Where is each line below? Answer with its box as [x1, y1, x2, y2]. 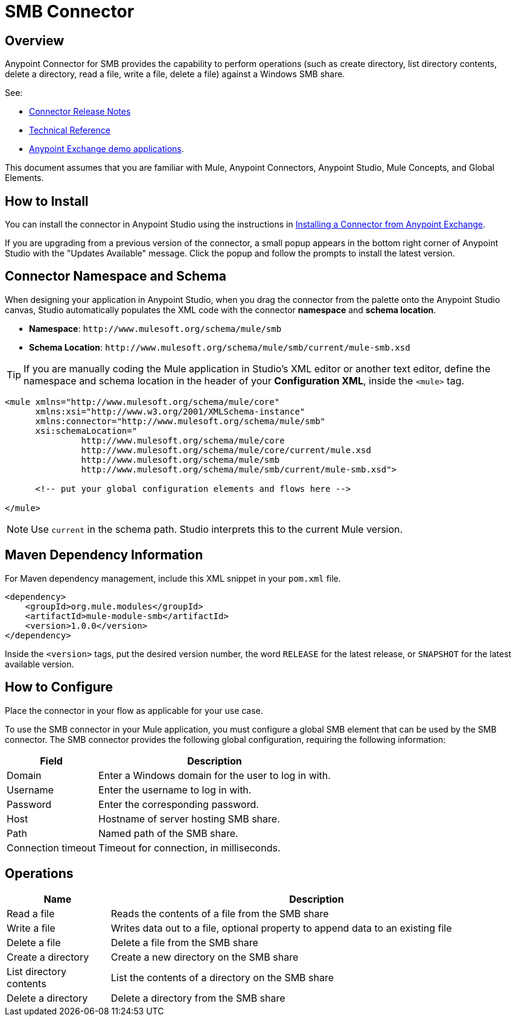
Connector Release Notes [29, 106, 131, 117]
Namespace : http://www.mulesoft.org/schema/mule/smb [29, 323, 282, 334]
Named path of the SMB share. [98, 827, 238, 839]
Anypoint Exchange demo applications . [29, 144, 184, 154]
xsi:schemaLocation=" [35, 425, 138, 436]
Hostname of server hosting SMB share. [98, 812, 280, 825]
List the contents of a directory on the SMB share [110, 972, 334, 984]
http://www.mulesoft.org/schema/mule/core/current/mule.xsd [81, 445, 371, 455]
